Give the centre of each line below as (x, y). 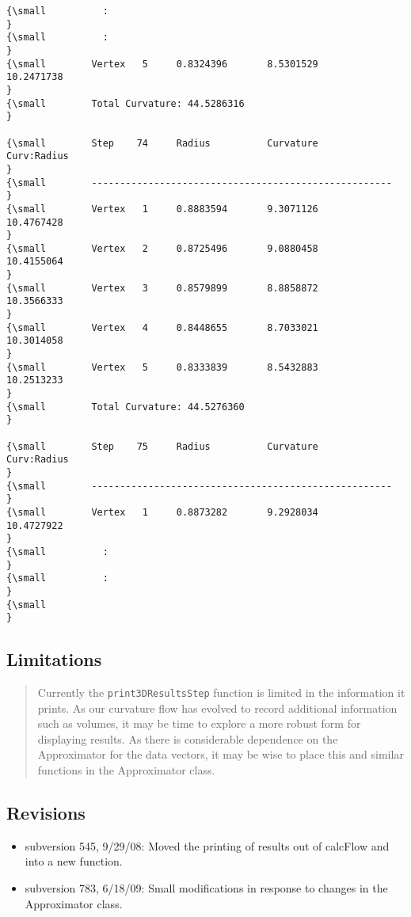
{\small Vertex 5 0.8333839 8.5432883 (162, 367)
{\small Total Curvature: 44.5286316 (126, 103)
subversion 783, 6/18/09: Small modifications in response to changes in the (206, 888)
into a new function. (74, 861)
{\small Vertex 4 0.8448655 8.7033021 (162, 327)
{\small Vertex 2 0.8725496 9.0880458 (162, 248)
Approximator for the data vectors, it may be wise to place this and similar (221, 754)
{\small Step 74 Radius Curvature (162, 143)
